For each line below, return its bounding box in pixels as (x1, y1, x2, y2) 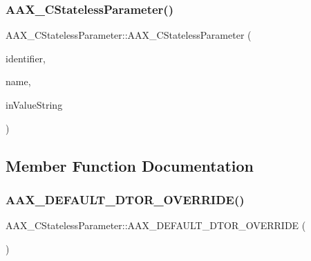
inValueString (6, 98, 63, 111)
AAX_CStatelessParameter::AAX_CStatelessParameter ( (6, 28, 252, 42)
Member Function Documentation (6, 154, 254, 176)
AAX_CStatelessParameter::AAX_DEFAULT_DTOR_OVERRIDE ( (6, 218, 306, 233)
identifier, (6, 51, 46, 65)
